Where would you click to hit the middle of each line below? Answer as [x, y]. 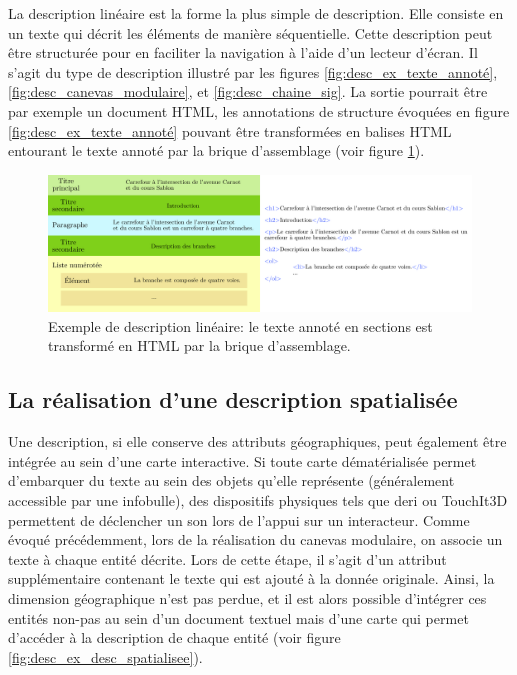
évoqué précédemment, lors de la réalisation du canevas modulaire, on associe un [255, 539]
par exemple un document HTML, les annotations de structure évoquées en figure [259, 110]
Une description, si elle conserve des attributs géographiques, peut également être [257, 441]
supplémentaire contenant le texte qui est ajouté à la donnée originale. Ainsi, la [251, 578]
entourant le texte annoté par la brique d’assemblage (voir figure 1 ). [216, 150]
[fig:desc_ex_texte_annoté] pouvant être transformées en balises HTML [230, 130]
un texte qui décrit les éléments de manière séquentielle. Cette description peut [250, 32]
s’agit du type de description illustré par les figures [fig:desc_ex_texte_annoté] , [253, 71]
